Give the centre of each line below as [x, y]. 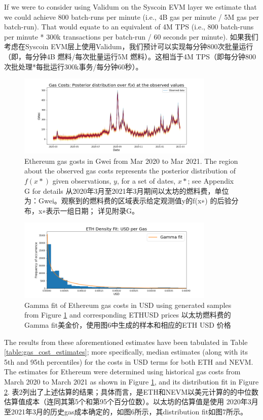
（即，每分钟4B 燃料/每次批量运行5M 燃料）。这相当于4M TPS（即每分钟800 [130, 56]
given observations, [82, 180]
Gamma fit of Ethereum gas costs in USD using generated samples [128, 305]
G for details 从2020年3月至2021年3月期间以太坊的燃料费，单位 [127, 190]
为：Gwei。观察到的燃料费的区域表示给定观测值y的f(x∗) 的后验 [128, 201]
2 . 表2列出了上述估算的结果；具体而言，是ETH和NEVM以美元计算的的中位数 [131, 391]
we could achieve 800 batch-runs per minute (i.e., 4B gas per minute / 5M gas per [131, 16]
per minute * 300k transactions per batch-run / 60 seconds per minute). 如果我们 [131, 36]
